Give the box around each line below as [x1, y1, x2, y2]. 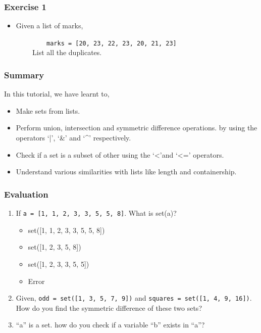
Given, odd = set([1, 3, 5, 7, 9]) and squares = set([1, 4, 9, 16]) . [16, 293, 252, 303]
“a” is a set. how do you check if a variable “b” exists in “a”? [16, 319, 205, 330]
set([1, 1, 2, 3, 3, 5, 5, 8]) [28, 224, 105, 235]
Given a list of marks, [16, 20, 83, 31]
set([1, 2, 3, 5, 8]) [28, 242, 81, 252]
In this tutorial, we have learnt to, [4, 88, 110, 99]
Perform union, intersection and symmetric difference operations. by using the [16, 122, 257, 133]
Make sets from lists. [16, 105, 80, 116]
